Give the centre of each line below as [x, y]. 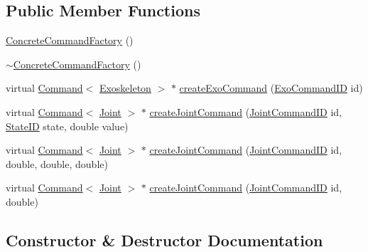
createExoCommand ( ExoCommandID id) [271, 88]
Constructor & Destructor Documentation [164, 240]
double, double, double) [57, 163]
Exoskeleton [125, 88]
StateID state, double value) [67, 126]
